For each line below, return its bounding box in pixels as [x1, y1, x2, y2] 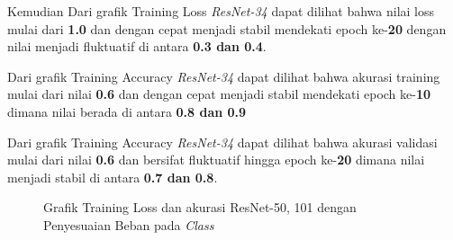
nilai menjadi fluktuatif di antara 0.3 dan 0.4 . [7, 37, 267, 56]
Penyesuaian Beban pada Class [43, 215, 214, 234]
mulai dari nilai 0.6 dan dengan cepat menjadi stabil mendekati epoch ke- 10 [7, 84, 431, 103]
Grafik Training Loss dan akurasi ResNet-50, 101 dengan [43, 198, 357, 217]
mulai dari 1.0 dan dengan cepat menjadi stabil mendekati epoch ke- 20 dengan [7, 19, 447, 38]
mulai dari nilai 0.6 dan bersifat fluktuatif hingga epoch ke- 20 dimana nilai [7, 150, 425, 169]
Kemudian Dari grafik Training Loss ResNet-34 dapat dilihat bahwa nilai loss [7, 2, 435, 20]
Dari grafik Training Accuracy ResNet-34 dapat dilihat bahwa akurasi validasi [7, 132, 438, 151]
